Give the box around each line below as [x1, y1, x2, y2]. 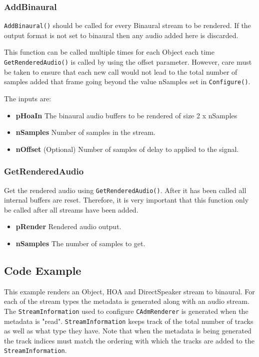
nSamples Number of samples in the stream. [15, 127, 155, 137]
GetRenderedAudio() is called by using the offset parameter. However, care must [4, 57, 252, 67]
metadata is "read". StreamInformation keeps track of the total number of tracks [4, 315, 253, 326]
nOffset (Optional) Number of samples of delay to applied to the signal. [15, 143, 239, 154]
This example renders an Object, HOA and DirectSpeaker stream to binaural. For [4, 286, 255, 296]
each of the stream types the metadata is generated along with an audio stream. [4, 296, 249, 306]
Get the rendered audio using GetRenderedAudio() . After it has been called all [4, 185, 246, 195]
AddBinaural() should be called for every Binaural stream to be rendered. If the [4, 20, 251, 31]
